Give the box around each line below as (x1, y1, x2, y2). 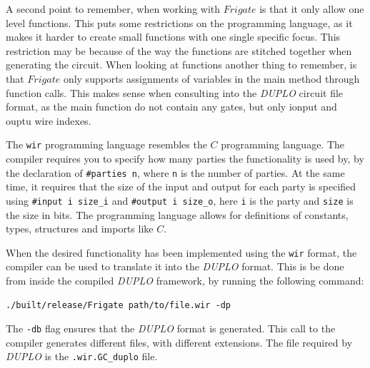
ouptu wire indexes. (6, 113, 91, 128)
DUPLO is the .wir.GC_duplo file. (6, 349, 158, 364)
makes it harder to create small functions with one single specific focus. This (6, 29, 341, 44)
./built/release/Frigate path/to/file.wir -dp (6, 300, 231, 310)
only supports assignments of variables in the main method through (63, 71, 360, 86)
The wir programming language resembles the (6, 137, 207, 152)
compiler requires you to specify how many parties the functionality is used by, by (6, 151, 364, 165)
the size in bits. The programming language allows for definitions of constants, (6, 207, 349, 222)
